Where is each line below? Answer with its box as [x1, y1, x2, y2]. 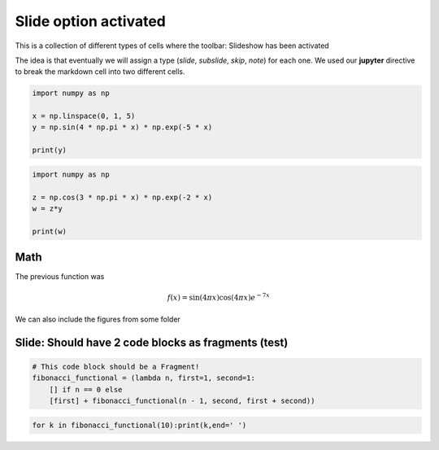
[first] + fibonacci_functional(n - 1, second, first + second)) [49, 396, 315, 406]
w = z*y [32, 204, 63, 213]
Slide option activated [15, 12, 167, 30]
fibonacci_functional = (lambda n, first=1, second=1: [32, 374, 255, 382]
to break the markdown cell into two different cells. [15, 67, 186, 76]
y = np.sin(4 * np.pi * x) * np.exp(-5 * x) [32, 123, 213, 132]
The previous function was [15, 272, 105, 282]
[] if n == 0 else [49, 385, 123, 394]
